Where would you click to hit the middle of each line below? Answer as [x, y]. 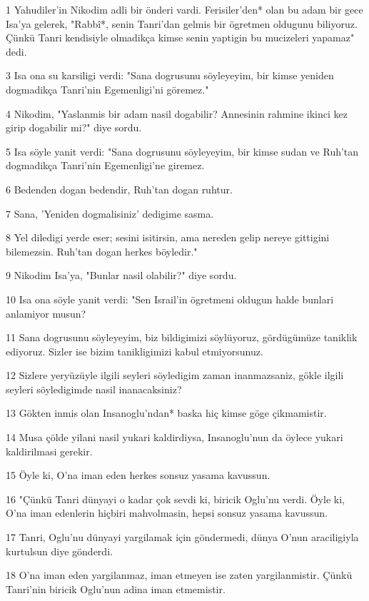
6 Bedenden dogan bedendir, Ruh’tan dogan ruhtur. [119, 189]
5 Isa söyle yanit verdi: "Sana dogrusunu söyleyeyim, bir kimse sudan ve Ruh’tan [182, 151]
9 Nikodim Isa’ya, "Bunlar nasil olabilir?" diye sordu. [121, 275]
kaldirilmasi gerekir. [49, 451]
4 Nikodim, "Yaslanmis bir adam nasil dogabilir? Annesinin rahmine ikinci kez [177, 113]
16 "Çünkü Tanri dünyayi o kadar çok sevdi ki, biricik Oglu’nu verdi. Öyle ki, [175, 499]
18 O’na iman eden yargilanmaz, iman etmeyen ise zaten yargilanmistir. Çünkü [179, 575]
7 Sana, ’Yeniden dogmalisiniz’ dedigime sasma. [110, 213]
